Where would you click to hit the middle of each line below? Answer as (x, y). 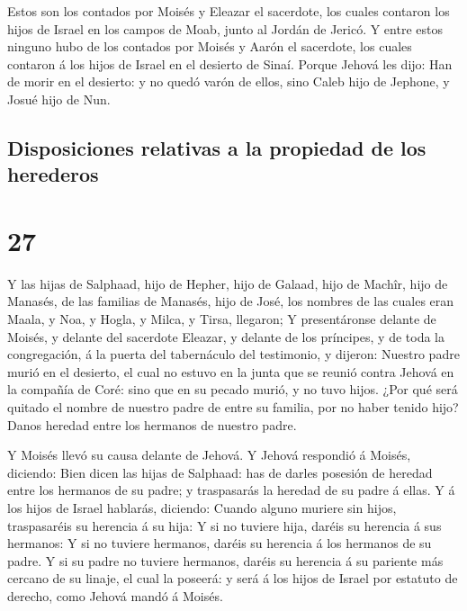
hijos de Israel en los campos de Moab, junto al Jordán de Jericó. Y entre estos (225, 28)
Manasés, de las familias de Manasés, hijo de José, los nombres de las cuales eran (231, 301)
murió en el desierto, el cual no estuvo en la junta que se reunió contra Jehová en (231, 371)
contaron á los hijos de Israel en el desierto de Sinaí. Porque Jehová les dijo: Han (230, 63)
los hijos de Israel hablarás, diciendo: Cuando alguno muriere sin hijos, (202, 507)
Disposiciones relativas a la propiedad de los (217, 147)
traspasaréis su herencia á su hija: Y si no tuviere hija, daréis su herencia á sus (225, 525)
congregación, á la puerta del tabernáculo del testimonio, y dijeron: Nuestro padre (233, 354)
